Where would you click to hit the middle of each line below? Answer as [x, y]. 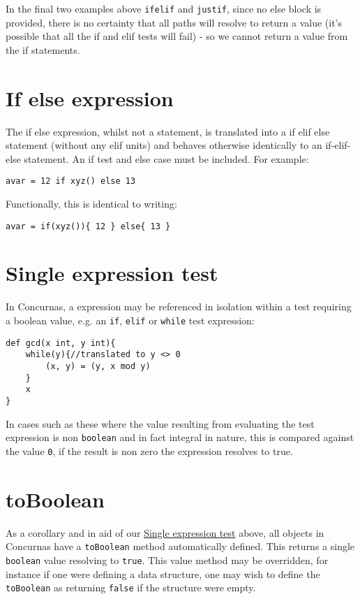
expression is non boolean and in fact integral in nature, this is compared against [180, 437]
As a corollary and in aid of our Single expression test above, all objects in [165, 532]
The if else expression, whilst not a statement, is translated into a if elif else [168, 131]
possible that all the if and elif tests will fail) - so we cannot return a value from [177, 36]
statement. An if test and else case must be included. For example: [166, 158]
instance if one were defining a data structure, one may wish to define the [163, 573]
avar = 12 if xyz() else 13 [71, 181]
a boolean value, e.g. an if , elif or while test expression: [130, 320]
